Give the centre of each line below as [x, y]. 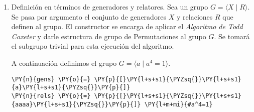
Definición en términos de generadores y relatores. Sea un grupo [110, 7]
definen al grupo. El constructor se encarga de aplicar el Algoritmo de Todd [127, 26]
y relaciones [195, 16]
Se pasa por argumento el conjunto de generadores [89, 16]
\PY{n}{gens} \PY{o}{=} [51, 79]
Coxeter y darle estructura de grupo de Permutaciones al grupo [109, 36]
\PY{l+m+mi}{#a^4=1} [178, 104]
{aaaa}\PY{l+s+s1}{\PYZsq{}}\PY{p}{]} [76, 104]
